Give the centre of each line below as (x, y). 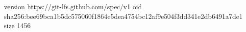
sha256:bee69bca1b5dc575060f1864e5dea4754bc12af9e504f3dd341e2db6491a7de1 (123, 16)
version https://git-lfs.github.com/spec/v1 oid (73, 6)
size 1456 (17, 25)
